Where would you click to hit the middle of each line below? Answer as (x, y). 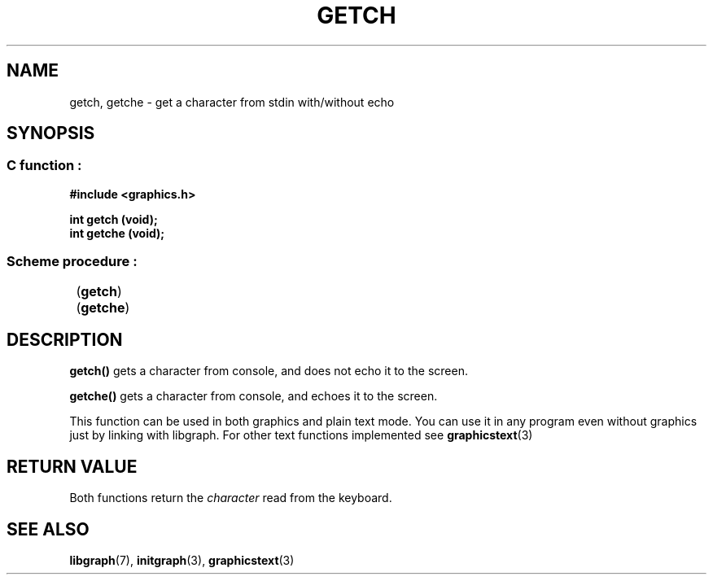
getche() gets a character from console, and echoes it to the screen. (254, 396)
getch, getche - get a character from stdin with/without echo (232, 102)
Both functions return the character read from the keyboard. (231, 498)
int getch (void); (114, 219)
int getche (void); (117, 233)
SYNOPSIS (51, 133)
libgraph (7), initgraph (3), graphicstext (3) (182, 561)
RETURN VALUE (72, 466)
